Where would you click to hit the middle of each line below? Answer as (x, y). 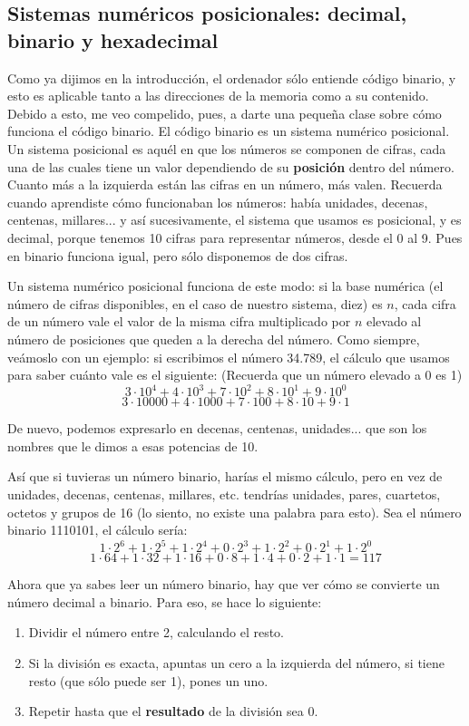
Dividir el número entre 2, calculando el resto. (156, 632)
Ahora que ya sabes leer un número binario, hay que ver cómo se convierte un (224, 584)
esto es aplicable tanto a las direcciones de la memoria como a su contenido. (218, 96)
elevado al (394, 321)
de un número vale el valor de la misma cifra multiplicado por (179, 321)
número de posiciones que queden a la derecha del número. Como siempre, (214, 339)
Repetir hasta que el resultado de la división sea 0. (173, 711)
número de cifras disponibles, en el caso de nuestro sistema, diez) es (195, 303)
